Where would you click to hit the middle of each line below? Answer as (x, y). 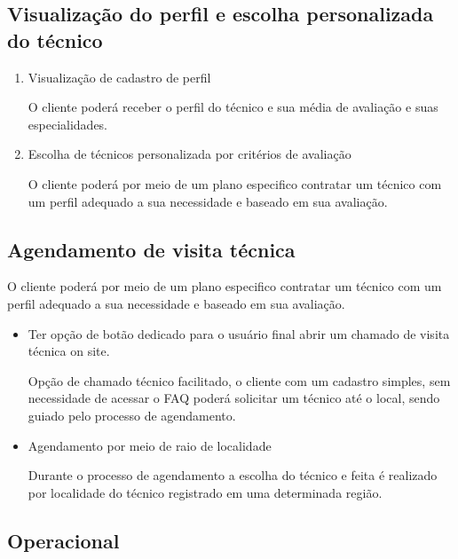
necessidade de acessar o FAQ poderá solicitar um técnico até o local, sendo (234, 398)
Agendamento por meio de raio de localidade (150, 445)
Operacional (63, 540)
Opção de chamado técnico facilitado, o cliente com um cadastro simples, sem (239, 380)
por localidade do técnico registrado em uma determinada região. (205, 492)
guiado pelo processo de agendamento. (132, 415)
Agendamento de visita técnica (151, 249)
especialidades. (68, 124)
